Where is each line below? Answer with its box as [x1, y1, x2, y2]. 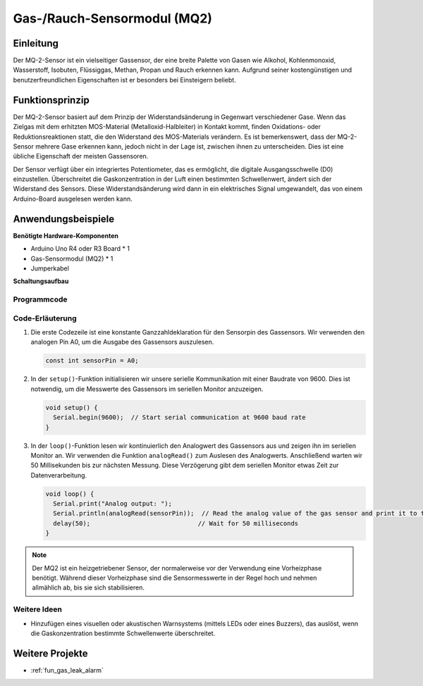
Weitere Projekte [13, 647, 88, 659]
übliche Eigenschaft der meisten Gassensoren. [13, 152, 149, 161]
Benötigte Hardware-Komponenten [13, 231, 119, 239]
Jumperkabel [30, 264, 70, 273]
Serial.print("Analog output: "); [53, 500, 173, 508]
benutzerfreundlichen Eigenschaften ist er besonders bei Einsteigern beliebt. [13, 75, 236, 84]
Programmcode [13, 294, 68, 304]
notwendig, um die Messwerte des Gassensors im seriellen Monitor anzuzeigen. [30, 385, 264, 393]
